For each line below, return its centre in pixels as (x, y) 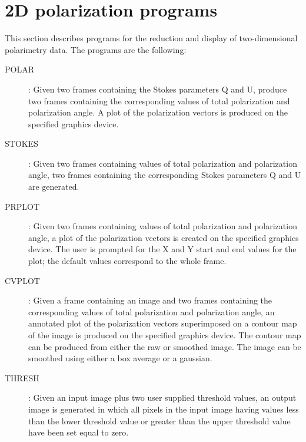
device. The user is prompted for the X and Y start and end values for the (162, 249)
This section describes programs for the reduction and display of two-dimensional (151, 38)
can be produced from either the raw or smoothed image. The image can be (165, 346)
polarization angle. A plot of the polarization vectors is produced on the (158, 112)
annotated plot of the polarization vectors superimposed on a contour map (163, 323)
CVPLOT (22, 280)
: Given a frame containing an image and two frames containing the (150, 300)
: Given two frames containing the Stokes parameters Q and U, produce (158, 89)
